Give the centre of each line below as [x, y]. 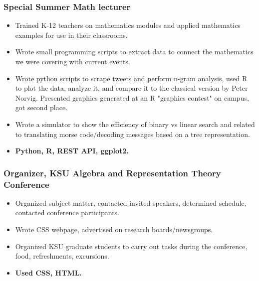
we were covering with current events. [73, 61]
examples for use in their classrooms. [71, 35]
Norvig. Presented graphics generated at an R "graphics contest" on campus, [132, 97]
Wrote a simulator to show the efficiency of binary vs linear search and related [135, 124]
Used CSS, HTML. [48, 272]
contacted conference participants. [67, 212]
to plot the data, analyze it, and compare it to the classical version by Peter [131, 88]
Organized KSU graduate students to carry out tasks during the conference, [131, 246]
